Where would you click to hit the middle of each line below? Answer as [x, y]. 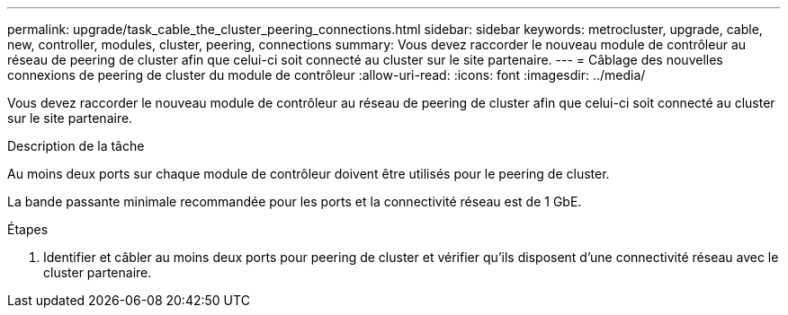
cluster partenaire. [98, 272]
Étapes [28, 229]
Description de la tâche [76, 146]
